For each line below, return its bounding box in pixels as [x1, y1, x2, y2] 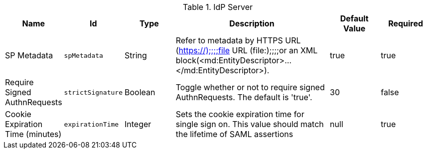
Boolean [125, 87, 155, 97]
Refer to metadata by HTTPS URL [175, 35, 301, 45]
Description [229, 18, 275, 28]
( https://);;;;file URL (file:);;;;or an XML [175, 45, 318, 55]
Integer [125, 119, 151, 129]
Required [388, 18, 424, 28]
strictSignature [64, 88, 123, 96]
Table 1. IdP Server [183, 2, 253, 12]
